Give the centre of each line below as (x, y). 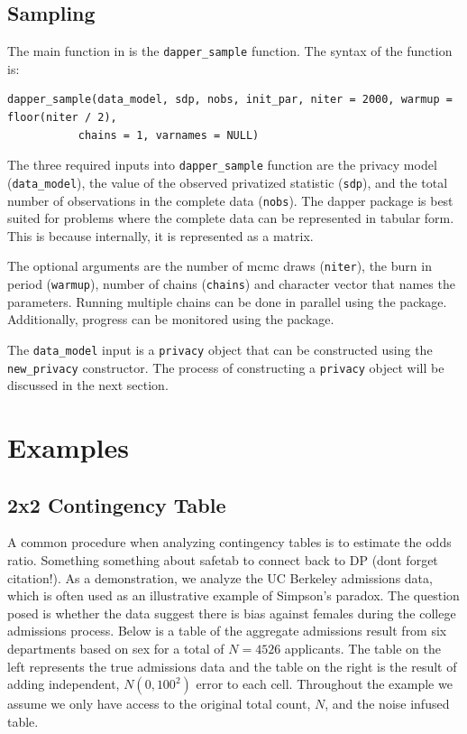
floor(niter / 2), (62, 118)
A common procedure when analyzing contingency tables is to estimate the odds (229, 542)
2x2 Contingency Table (117, 504)
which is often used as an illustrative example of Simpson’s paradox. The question (233, 595)
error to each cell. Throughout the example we (324, 684)
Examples (68, 446)
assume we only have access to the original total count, (159, 704)
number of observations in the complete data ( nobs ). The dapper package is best (230, 200)
